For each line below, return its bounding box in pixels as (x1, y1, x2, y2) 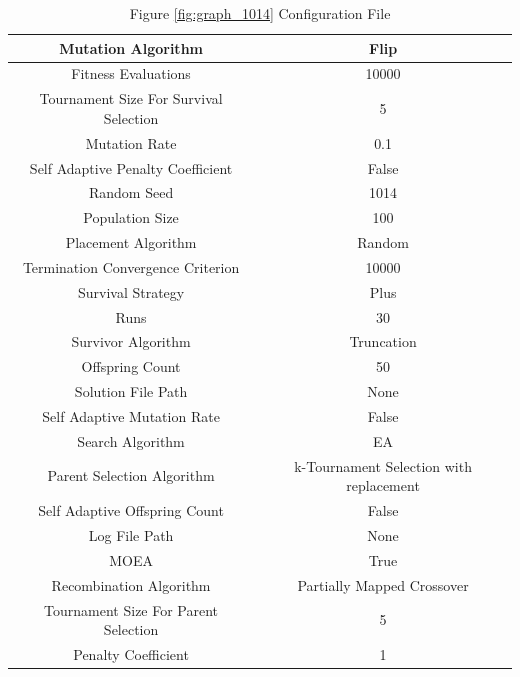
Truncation (349, 331, 417, 352)
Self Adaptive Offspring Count (38, 500, 224, 521)
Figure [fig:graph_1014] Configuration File (129, 3, 391, 23)
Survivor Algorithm (71, 331, 191, 352)
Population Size (83, 207, 179, 228)
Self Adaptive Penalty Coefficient (29, 157, 233, 178)
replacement (346, 475, 420, 496)
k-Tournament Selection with (294, 455, 472, 476)
